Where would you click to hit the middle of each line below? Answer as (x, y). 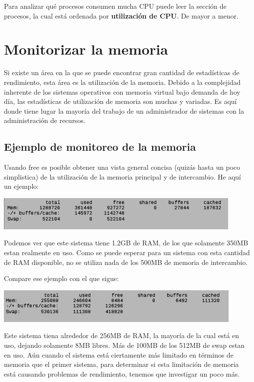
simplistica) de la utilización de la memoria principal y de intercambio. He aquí (123, 176)
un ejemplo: (21, 186)
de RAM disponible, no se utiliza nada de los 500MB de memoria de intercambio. (126, 262)
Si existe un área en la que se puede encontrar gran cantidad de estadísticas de (122, 72)
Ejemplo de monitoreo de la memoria (100, 147)
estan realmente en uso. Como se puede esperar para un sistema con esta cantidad (127, 252)
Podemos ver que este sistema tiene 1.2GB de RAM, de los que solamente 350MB (126, 243)
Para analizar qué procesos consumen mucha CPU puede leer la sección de (115, 6)
